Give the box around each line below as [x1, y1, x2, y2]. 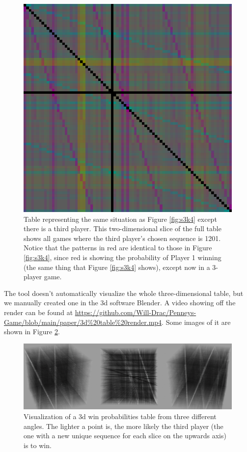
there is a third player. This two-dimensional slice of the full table [24, 223, 221, 234]
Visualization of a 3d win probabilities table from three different [24, 411, 217, 421]
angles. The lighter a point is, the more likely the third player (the [24, 421, 223, 431]
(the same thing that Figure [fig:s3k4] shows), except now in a [24, 262, 210, 272]
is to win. [24, 440, 52, 450]
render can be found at [4, 307, 73, 317]
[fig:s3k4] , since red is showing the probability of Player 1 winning [24, 252, 221, 262]
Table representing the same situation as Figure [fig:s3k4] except [24, 213, 217, 224]
